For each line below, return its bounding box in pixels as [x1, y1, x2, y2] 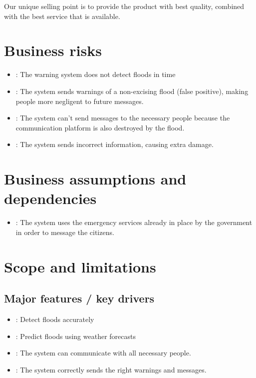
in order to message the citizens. [15, 226, 114, 237]
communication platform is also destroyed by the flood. [15, 122, 185, 132]
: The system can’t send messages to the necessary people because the [15, 112, 230, 123]
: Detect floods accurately [15, 313, 94, 324]
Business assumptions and [4, 168, 187, 189]
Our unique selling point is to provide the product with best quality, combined [4, 1, 245, 11]
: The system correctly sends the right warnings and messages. [15, 364, 207, 374]
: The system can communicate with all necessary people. [15, 347, 191, 358]
